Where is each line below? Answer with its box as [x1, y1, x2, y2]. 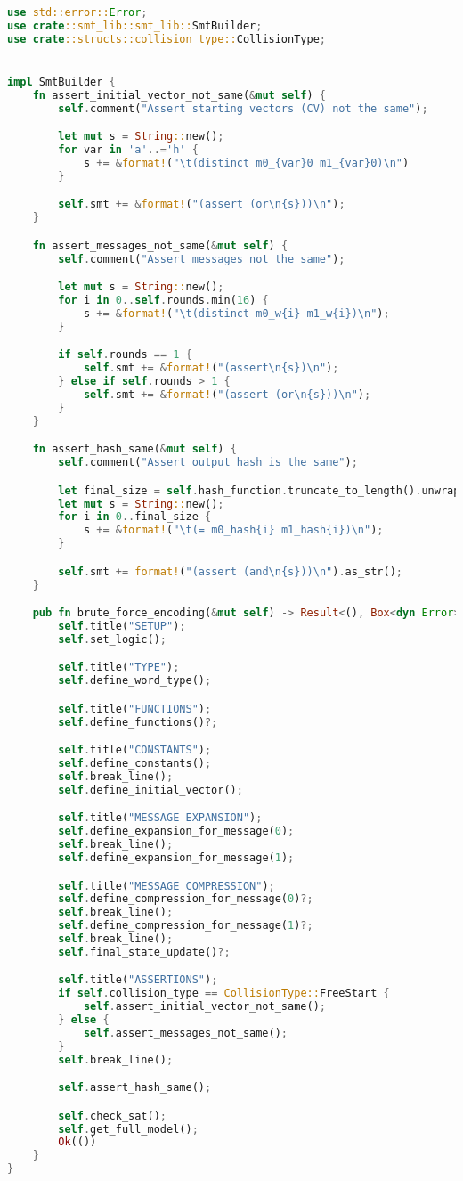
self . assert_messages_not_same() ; [83, 1026, 288, 1039]
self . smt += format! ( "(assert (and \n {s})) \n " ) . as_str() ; [58, 565, 403, 578]
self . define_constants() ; [58, 757, 212, 770]
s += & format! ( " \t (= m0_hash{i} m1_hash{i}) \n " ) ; [83, 524, 384, 537]
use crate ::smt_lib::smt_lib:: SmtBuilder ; [7, 19, 263, 32]
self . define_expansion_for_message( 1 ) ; [58, 851, 295, 864]
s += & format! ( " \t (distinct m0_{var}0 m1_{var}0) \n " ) [83, 156, 410, 169]
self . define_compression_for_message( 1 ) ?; [58, 919, 313, 933]
